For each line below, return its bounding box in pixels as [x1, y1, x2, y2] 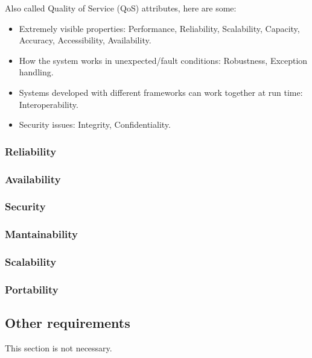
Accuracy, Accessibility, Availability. [19, 34, 151, 46]
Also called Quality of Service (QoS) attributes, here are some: [5, 2, 237, 14]
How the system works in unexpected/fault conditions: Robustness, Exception [19, 54, 308, 66]
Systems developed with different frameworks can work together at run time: [19, 86, 303, 98]
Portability [5, 281, 59, 297]
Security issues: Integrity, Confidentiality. [19, 118, 171, 131]
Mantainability [5, 227, 78, 242]
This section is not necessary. [5, 342, 112, 354]
